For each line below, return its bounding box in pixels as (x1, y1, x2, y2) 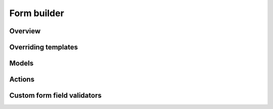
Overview (9, 27, 41, 35)
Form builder (9, 8, 64, 19)
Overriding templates (9, 43, 78, 51)
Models (9, 59, 34, 68)
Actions (9, 75, 35, 84)
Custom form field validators (9, 91, 102, 100)
